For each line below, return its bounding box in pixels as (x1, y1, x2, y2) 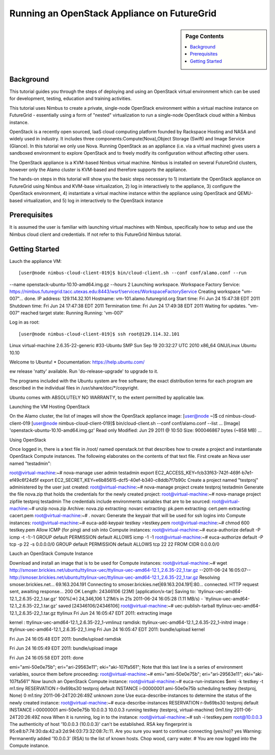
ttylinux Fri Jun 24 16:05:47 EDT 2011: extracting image (57, 610, 173, 616)
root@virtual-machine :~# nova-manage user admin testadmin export (9, 470, 154, 476)
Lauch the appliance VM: (9, 258, 62, 264)
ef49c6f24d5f (9, 477, 39, 483)
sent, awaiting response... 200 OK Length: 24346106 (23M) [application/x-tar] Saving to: (9, 589, 196, 595)
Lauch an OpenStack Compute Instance (9, 550, 93, 556)
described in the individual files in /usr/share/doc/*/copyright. (9, 385, 139, 391)
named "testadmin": (9, 460, 52, 467)
